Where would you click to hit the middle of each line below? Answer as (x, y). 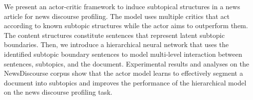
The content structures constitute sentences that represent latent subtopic (114, 35)
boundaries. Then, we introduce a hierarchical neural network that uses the (116, 44)
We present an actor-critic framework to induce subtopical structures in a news (122, 6)
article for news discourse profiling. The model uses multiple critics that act (117, 16)
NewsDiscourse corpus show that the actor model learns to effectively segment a (124, 73)
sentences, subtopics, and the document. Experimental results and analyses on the (126, 63)
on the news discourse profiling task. (58, 92)
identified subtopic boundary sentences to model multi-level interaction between (123, 54)
